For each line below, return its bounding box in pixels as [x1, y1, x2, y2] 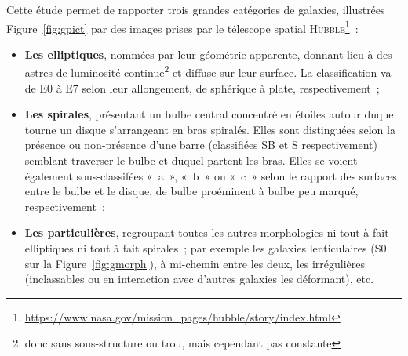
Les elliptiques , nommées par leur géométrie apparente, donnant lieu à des [24, 45, 392, 62]
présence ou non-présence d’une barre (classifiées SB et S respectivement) [24, 136, 377, 153]
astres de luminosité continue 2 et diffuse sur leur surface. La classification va [24, 62, 392, 81]
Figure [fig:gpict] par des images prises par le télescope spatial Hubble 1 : [6, 17, 359, 36]
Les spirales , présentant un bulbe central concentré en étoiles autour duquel [24, 106, 397, 122]
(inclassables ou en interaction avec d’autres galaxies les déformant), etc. [24, 271, 374, 287]
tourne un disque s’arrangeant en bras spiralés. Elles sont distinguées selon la [24, 121, 395, 137]
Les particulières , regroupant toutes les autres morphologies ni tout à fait [24, 224, 389, 241]
